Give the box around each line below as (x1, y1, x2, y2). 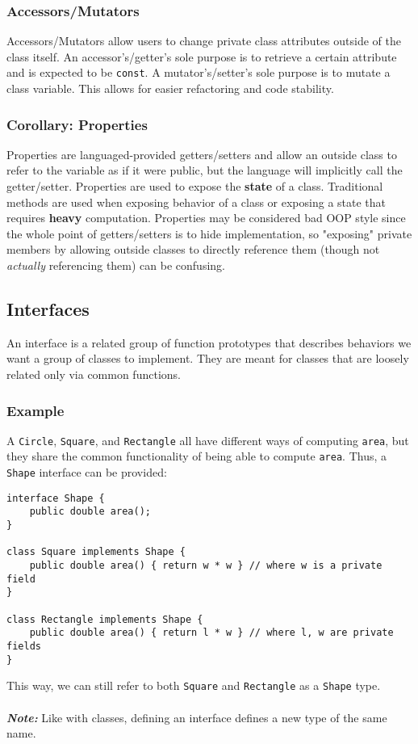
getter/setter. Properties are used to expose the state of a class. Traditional (6, 178, 383, 195)
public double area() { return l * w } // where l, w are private (29, 627, 394, 639)
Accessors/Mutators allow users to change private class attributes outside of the (6, 32, 401, 49)
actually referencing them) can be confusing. (6, 257, 225, 274)
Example (6, 400, 65, 420)
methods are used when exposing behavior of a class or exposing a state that (6, 193, 387, 210)
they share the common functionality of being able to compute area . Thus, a (6, 448, 387, 464)
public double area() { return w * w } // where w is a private (29, 560, 382, 572)
